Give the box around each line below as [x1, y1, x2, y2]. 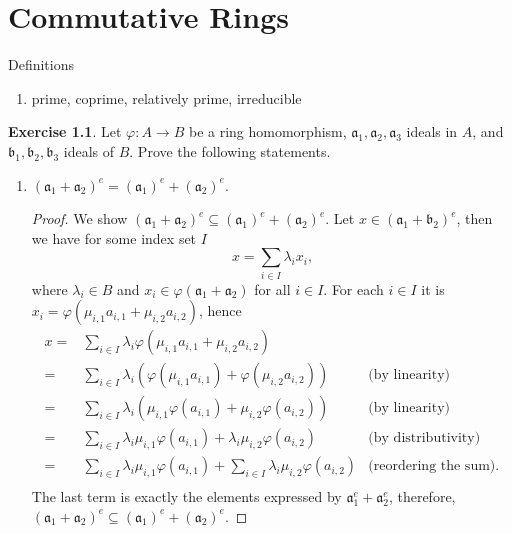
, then [456, 208, 493, 229]
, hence [198, 300, 242, 321]
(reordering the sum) [368, 459, 496, 474]
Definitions [8, 54, 75, 75]
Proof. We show [31, 208, 128, 229]
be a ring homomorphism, [188, 121, 347, 142]
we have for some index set [31, 227, 197, 248]
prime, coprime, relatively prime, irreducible [31, 87, 302, 108]
